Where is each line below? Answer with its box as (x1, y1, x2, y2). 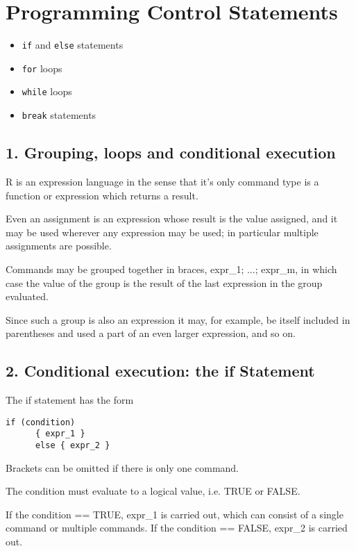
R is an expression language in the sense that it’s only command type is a (6, 174, 319, 188)
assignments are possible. (6, 238, 112, 253)
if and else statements (22, 38, 124, 52)
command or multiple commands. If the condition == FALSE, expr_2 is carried (6, 520, 348, 535)
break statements (22, 108, 96, 122)
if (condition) (6, 417, 76, 427)
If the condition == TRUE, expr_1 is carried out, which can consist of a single (6, 507, 344, 521)
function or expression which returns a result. (6, 188, 198, 202)
